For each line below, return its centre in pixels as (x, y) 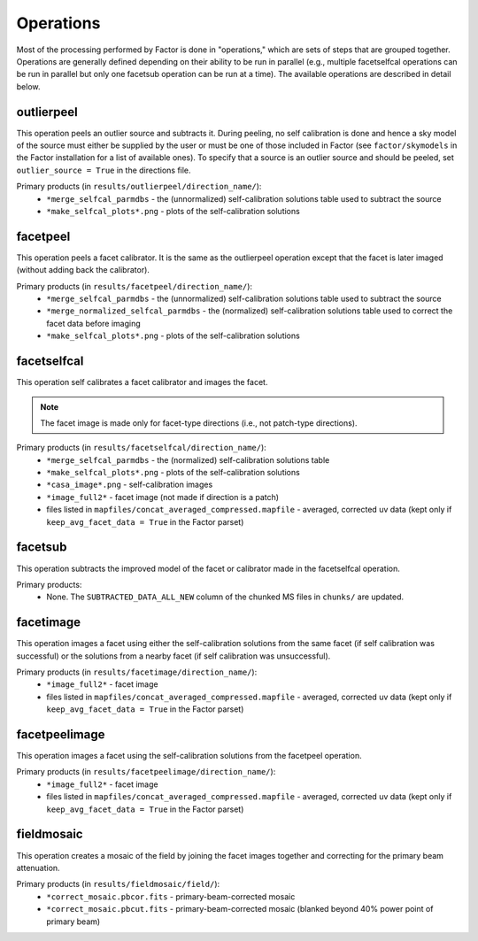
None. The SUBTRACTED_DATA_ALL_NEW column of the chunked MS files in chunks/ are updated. (225, 597)
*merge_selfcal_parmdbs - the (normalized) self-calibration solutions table (188, 459)
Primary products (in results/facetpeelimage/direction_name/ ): (146, 772)
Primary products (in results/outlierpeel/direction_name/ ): (139, 187)
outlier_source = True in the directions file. (104, 170)
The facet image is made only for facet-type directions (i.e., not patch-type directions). (199, 423)
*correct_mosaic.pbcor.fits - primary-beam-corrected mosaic (171, 896)
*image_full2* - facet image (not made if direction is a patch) (162, 497)
